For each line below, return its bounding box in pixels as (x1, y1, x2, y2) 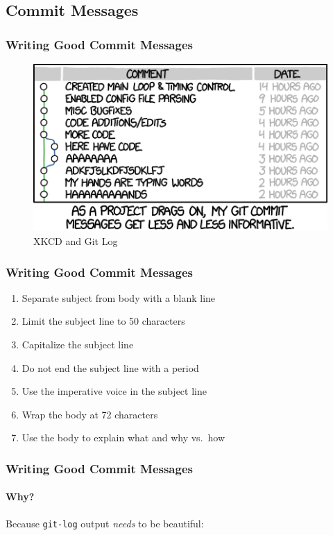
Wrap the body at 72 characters (22, 407, 158, 421)
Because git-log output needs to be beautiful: (6, 516, 204, 530)
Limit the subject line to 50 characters (22, 314, 185, 328)
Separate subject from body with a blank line (22, 290, 216, 305)
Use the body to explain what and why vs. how (22, 430, 225, 445)
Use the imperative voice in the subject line (22, 384, 207, 398)
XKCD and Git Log (33, 234, 118, 248)
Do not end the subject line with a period (22, 360, 199, 375)
